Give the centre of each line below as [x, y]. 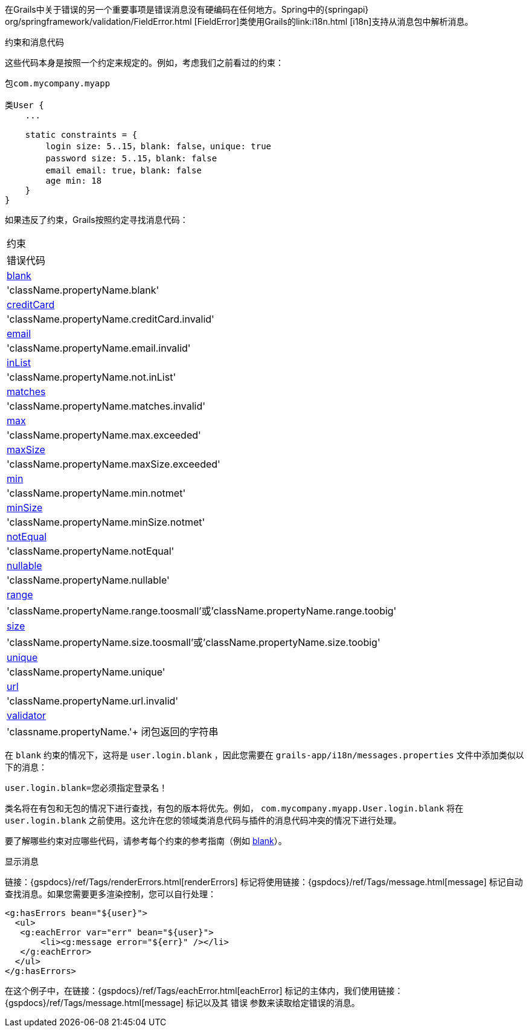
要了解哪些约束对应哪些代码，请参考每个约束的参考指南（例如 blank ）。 [146, 841]
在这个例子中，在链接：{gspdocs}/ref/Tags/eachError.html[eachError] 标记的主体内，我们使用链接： [204, 991]
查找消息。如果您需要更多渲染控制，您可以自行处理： [111, 894]
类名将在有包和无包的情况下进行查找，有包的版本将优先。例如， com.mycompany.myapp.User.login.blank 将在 [234, 808]
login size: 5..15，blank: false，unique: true [159, 146]
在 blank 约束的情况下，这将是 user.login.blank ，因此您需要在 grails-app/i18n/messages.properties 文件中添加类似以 [264, 755]
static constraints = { [81, 135]
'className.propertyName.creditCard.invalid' [111, 319]
